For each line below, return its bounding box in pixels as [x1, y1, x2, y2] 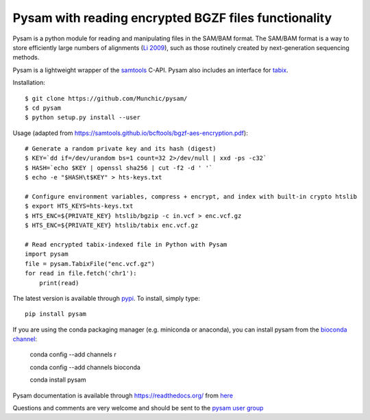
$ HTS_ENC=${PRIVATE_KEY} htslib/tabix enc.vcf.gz [25, 221, 199, 230]
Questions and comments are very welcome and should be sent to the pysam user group [12, 404, 264, 412]
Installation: [12, 79, 46, 87]
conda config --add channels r [29, 350, 116, 359]
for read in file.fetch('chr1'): [25, 269, 137, 277]
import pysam [25, 250, 69, 258]
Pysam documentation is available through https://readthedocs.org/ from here [12, 391, 233, 399]
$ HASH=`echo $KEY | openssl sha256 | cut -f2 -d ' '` [25, 164, 213, 171]
